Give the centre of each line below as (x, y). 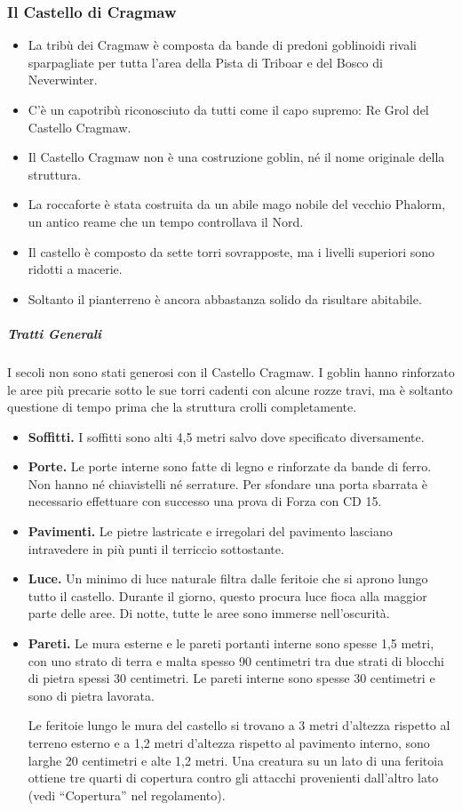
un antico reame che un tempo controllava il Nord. (166, 221)
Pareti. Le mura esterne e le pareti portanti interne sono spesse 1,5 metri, (231, 643)
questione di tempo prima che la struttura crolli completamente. (182, 407)
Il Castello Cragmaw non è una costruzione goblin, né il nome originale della (236, 157)
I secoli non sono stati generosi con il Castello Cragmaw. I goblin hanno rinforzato (231, 371)
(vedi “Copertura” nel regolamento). (127, 795)
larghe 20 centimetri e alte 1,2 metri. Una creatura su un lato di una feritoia (236, 760)
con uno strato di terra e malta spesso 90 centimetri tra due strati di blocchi (236, 660)
